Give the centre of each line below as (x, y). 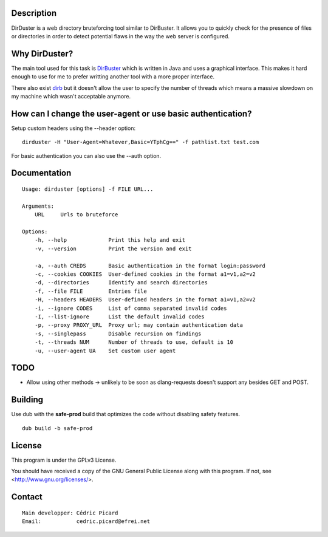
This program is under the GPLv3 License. (64, 460)
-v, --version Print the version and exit (113, 248)
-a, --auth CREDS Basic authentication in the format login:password (150, 265)
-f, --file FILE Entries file (91, 291)
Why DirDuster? (42, 54)
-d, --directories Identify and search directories (121, 283)
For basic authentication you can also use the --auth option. (86, 156)
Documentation (41, 173)
